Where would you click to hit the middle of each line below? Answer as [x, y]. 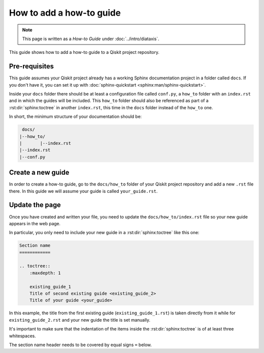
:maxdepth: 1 [45, 273]
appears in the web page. [35, 223]
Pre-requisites [31, 66]
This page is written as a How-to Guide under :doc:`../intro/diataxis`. [91, 39]
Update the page [35, 205]
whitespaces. [22, 336]
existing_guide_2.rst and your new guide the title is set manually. [80, 320]
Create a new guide [39, 173]
